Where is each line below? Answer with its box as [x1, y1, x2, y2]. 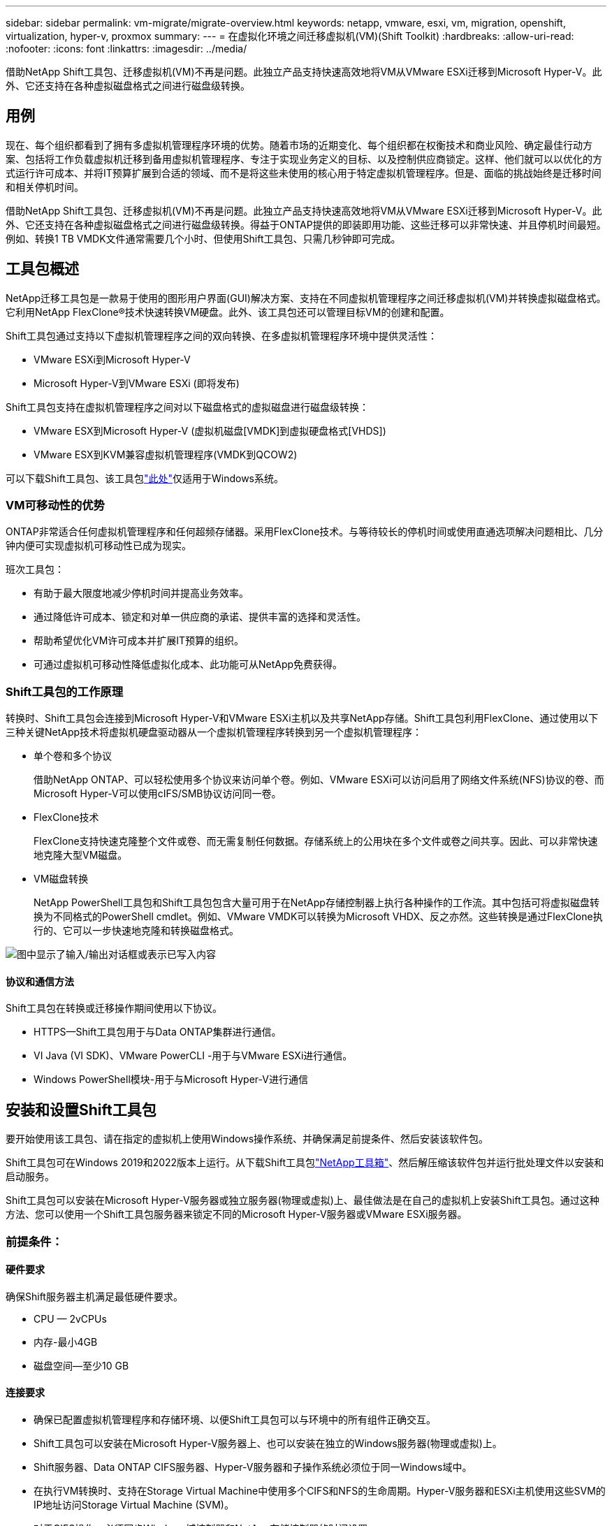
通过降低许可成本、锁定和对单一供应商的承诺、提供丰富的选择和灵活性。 [34, 611, 366, 623]
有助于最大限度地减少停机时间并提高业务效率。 [34, 587, 249, 599]
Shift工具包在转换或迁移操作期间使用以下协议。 [6, 1002, 222, 1015]
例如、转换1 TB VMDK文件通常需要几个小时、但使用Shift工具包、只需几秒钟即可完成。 [6, 232, 401, 245]
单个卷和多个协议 [34, 750, 112, 762]
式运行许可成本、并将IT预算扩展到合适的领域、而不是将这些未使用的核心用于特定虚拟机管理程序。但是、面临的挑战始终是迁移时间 [6, 166, 602, 179]
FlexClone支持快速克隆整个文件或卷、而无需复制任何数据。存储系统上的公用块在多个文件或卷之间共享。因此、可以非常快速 [34, 835, 598, 848]
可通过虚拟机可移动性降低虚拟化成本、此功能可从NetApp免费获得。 [34, 658, 343, 671]
